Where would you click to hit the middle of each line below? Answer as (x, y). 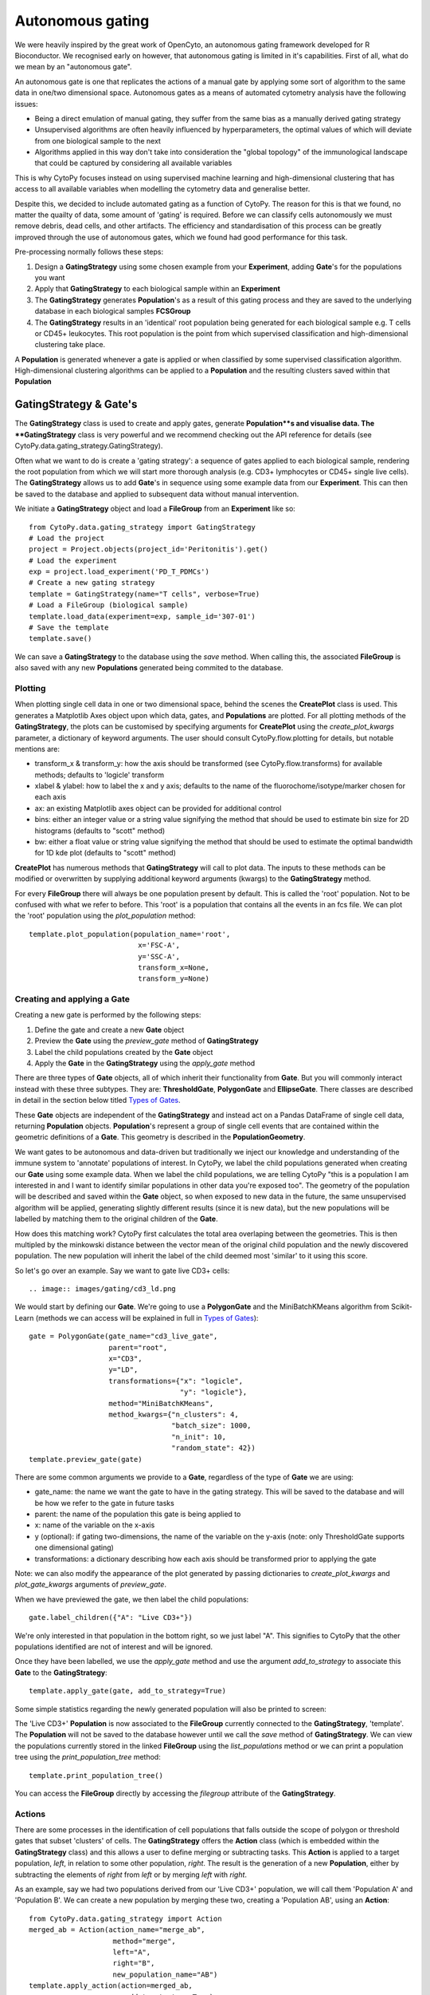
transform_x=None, (174, 967)
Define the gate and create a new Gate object (109, 1029)
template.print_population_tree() (96, 1775)
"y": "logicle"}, (213, 1392)
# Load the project (67, 538)
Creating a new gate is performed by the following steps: (108, 1015)
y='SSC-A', (159, 956)
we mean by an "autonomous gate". (73, 67)
